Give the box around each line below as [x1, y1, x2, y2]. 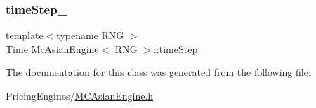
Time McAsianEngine [6, 41, 99, 56]
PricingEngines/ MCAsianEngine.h [6, 88, 154, 102]
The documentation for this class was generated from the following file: [6, 65, 311, 79]
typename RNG [56, 28, 124, 43]
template [6, 28, 44, 43]
